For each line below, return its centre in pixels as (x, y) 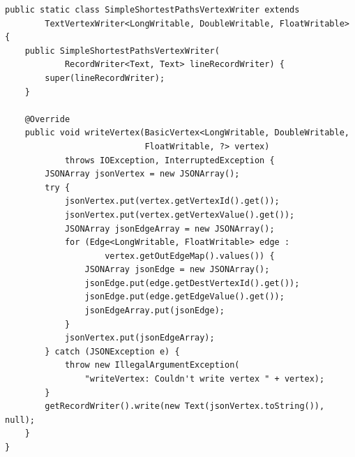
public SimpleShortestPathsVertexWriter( (122, 51)
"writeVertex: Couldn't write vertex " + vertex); (205, 379)
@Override (47, 119)
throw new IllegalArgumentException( (152, 365)
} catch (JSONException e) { (112, 351)
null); (20, 420)
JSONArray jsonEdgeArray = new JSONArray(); (169, 228)
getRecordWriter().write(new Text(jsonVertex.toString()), (185, 406)
